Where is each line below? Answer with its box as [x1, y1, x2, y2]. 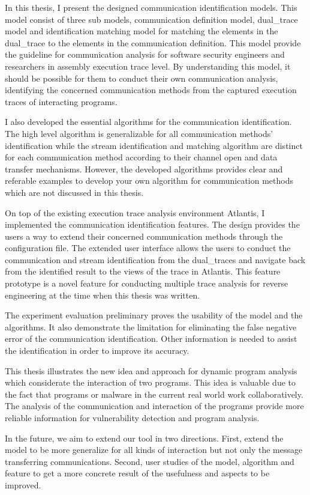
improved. [5, 478, 41, 491]
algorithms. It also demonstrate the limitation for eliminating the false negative [5, 320, 297, 333]
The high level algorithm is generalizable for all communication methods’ [5, 127, 273, 139]
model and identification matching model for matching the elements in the [5, 25, 278, 37]
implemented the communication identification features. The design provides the [5, 218, 300, 231]
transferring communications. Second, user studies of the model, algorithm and [5, 455, 294, 467]
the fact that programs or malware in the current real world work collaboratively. [5, 387, 303, 400]
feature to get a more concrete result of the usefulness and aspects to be [5, 467, 270, 479]
